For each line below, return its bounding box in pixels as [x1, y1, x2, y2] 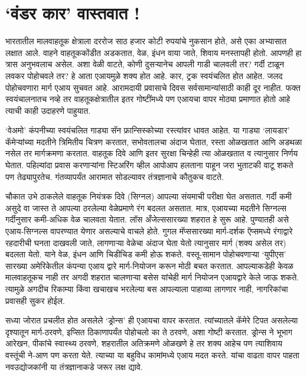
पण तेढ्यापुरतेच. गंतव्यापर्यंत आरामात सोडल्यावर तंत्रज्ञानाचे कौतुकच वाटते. [5, 170, 224, 182]
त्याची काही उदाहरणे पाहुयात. [5, 104, 91, 116]
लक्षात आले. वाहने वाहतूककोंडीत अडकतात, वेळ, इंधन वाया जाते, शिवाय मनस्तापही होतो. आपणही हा [5, 46, 302, 58]
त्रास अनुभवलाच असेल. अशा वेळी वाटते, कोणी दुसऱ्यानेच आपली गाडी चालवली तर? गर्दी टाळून [5, 58, 285, 70]
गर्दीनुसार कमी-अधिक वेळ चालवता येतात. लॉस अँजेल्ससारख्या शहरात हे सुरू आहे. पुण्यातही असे [5, 213, 289, 225]
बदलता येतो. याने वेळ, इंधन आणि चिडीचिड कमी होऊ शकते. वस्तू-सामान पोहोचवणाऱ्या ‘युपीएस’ [5, 248, 286, 260]
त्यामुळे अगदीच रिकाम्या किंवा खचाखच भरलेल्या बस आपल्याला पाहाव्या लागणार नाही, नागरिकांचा [5, 283, 288, 295]
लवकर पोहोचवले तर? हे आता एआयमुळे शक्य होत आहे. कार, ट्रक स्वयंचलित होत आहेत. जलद [5, 69, 283, 81]
